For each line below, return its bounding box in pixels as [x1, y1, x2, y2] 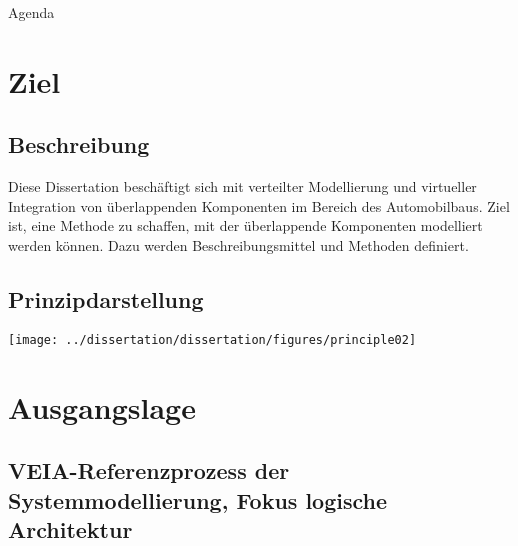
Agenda [8, 2, 55, 22]
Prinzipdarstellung [8, 283, 204, 314]
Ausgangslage [8, 386, 196, 427]
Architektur [8, 513, 133, 544]
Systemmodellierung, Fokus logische [8, 484, 388, 515]
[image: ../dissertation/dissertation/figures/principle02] [8, 332, 417, 347]
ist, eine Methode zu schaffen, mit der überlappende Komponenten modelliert [8, 215, 483, 236]
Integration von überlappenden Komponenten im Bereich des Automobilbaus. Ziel [8, 195, 510, 216]
